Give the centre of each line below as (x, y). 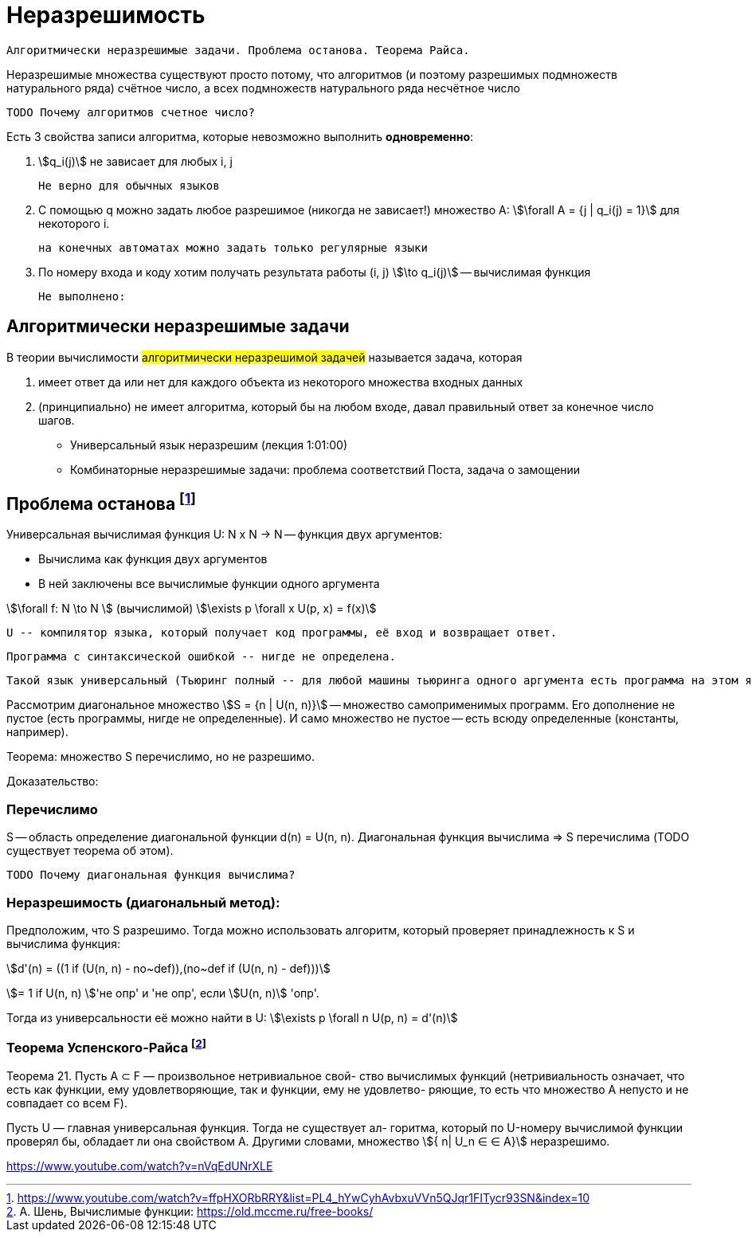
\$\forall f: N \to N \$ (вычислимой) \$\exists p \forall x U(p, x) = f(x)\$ (192, 609)
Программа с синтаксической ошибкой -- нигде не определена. (201, 657)
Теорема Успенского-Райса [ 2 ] (106, 1047)
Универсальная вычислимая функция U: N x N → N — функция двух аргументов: (225, 535)
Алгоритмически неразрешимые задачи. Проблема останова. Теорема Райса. (238, 50)
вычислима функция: (63, 943)
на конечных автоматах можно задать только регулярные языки (233, 247)
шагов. (57, 420)
